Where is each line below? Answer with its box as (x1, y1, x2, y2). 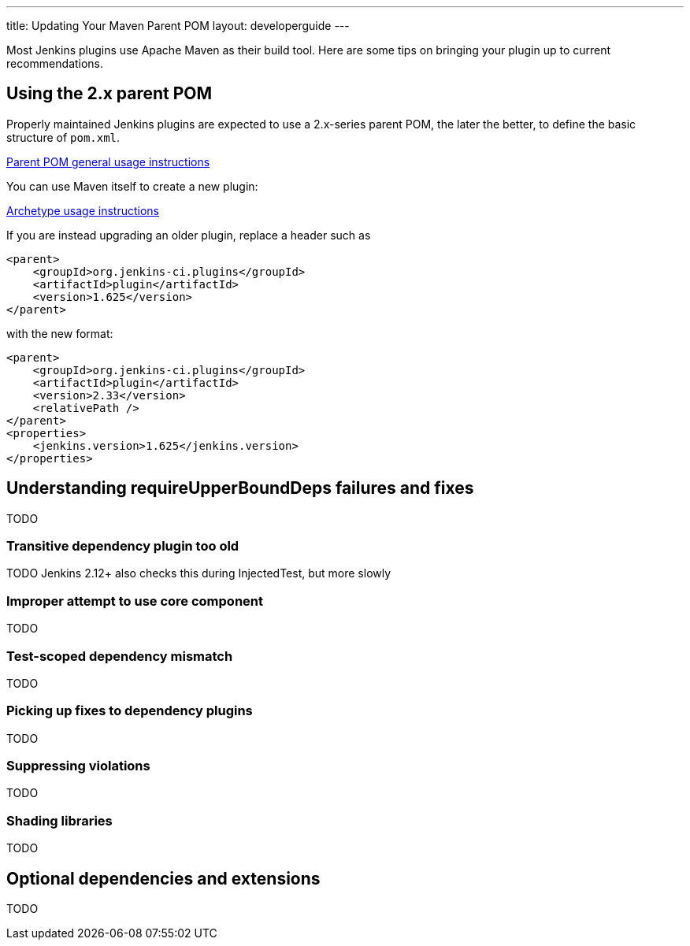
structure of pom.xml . (6, 130, 121, 144)
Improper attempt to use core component (6, 592, 264, 609)
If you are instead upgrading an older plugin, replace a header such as (6, 228, 371, 242)
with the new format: (6, 326, 113, 340)
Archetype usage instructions (6, 203, 159, 217)
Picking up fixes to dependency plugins (6, 703, 253, 719)
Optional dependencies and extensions (6, 868, 321, 888)
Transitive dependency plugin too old (6, 538, 239, 555)
